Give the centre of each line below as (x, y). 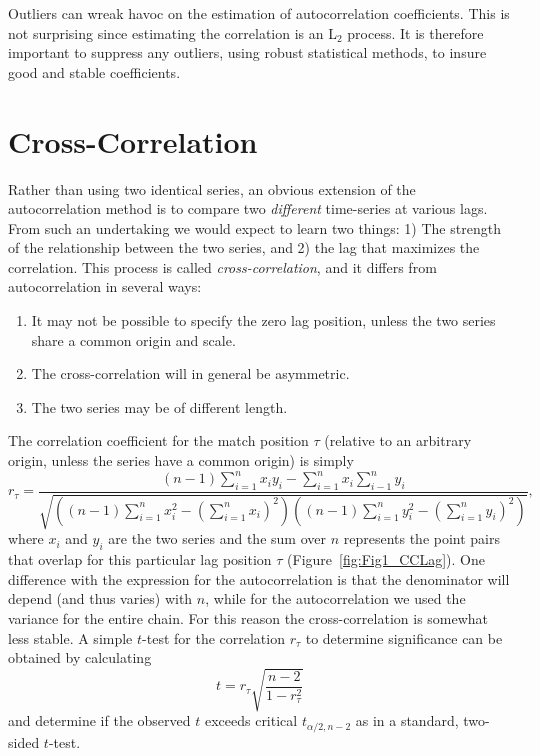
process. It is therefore (415, 32)
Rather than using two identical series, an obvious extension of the (212, 188)
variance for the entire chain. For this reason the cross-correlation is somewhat (248, 617)
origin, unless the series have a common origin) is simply (181, 460)
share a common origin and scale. (133, 339)
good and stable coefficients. (94, 71)
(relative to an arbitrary (398, 440)
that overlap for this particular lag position (140, 559)
